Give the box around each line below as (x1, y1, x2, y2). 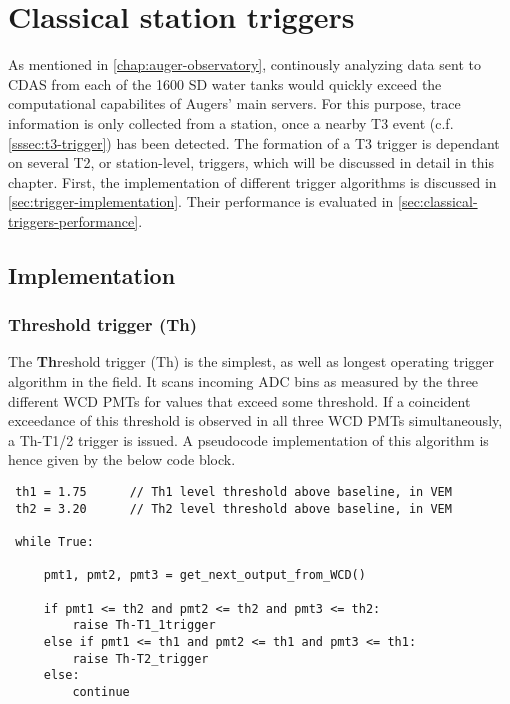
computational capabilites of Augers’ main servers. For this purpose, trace (8, 93, 461, 114)
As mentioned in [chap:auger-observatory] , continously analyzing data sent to (8, 54, 481, 75)
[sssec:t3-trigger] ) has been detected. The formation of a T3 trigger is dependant (8, 132, 500, 153)
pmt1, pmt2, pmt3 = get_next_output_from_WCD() (43, 568, 366, 583)
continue (72, 684, 130, 699)
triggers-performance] (8, 210, 139, 231)
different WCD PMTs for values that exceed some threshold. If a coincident (8, 390, 471, 411)
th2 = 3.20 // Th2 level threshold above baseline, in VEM (15, 501, 452, 516)
